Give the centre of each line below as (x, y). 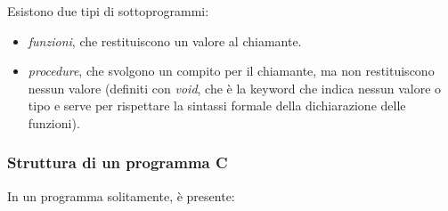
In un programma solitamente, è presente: (121, 195)
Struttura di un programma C (118, 162)
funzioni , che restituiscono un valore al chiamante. (165, 41)
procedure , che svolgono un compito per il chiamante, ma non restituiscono (231, 71)
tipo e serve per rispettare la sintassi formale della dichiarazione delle (217, 105)
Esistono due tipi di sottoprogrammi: (108, 11)
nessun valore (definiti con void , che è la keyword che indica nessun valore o (235, 88)
